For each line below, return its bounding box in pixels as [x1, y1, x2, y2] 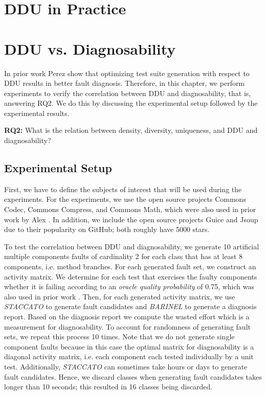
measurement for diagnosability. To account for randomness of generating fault [4, 321, 251, 332]
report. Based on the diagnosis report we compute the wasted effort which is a [4, 311, 250, 321]
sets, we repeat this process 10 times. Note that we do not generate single [4, 331, 235, 342]
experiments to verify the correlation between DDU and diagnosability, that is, [4, 87, 251, 98]
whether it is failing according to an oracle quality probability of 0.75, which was [4, 281, 255, 292]
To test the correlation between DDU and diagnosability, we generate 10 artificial [4, 241, 259, 251]
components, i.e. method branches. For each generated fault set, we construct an [4, 261, 256, 272]
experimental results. [4, 107, 70, 118]
